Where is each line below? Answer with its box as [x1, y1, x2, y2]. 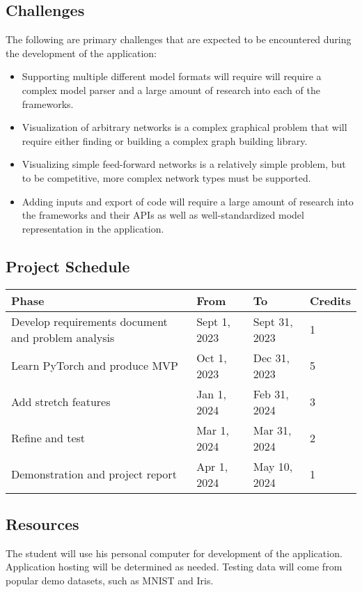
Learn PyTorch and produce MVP [11, 357, 178, 374]
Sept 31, [253, 313, 293, 329]
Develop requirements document [11, 313, 168, 329]
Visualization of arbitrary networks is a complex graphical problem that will [22, 120, 347, 134]
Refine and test [11, 430, 86, 446]
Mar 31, [253, 421, 292, 438]
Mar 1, [196, 421, 229, 438]
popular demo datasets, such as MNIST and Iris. [6, 572, 214, 587]
